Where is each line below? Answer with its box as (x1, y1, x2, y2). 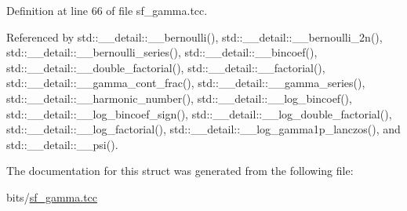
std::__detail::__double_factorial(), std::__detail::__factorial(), (6, 59, 325, 75)
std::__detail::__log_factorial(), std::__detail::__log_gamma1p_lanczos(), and (6, 121, 401, 137)
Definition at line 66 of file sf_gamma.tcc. (6, 2, 208, 18)
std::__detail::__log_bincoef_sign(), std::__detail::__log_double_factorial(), (6, 105, 392, 122)
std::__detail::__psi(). (6, 136, 118, 152)
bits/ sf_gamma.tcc (6, 188, 98, 205)
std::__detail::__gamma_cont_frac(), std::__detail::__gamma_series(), (6, 75, 365, 91)
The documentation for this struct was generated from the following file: (6, 162, 354, 179)
